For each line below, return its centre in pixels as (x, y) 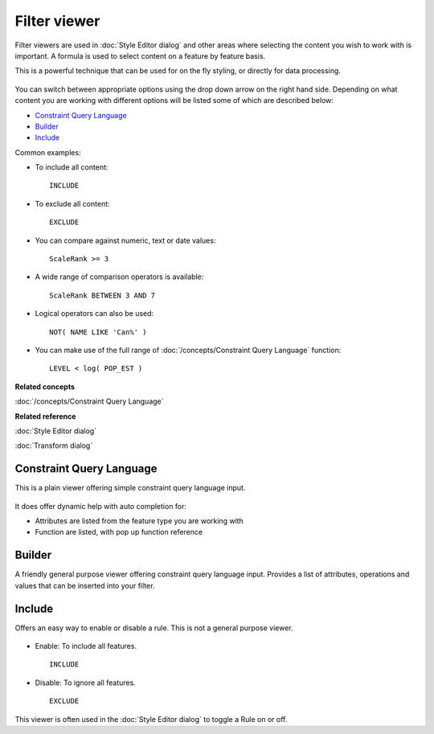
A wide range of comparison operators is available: (119, 277)
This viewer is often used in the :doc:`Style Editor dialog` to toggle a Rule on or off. (151, 719)
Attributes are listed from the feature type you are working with (139, 521)
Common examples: (48, 152)
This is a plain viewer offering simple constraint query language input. (130, 488)
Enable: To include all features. (86, 646)
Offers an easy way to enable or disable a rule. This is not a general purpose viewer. (154, 628)
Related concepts (45, 387)
